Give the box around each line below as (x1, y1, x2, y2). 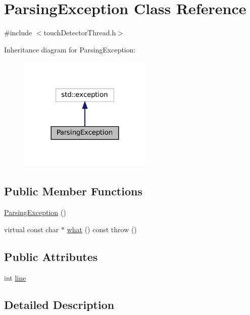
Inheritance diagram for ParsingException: (4, 44, 136, 55)
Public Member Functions (4, 183, 142, 199)
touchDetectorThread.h (43, 27, 116, 38)
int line (4, 272, 26, 283)
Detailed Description (4, 297, 115, 312)
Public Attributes (4, 248, 98, 264)
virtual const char (4, 224, 59, 234)
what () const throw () (67, 224, 137, 234)
